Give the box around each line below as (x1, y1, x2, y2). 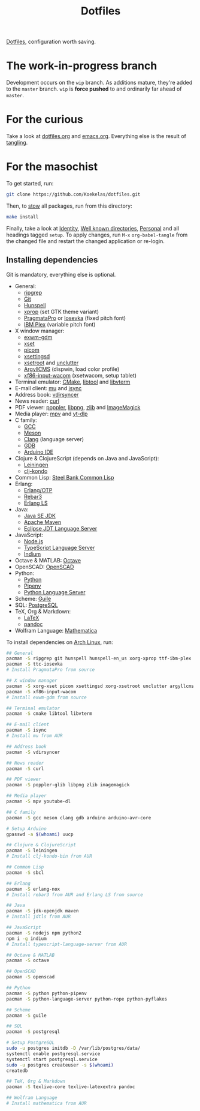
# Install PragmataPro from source (6, 667, 95, 673)
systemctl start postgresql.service (6, 1056, 98, 1062)
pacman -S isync (6, 727, 47, 733)
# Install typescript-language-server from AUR (6, 941, 128, 947)
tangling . (6, 139, 28, 146)
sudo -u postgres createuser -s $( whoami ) (6, 1062, 114, 1068)
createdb (6, 1067, 28, 1074)
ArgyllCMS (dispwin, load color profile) (23, 365, 120, 373)
